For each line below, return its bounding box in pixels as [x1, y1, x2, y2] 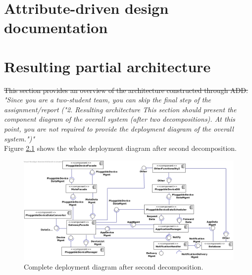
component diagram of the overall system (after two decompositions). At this [4, 114, 235, 124]
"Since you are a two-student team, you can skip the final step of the [4, 94, 211, 105]
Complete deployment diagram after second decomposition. [24, 262, 203, 272]
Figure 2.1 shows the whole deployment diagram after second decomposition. [4, 143, 237, 153]
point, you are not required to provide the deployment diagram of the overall [4, 124, 234, 134]
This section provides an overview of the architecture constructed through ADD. [4, 85, 248, 95]
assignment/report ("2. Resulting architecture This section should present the [4, 104, 237, 114]
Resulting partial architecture [4, 56, 211, 76]
